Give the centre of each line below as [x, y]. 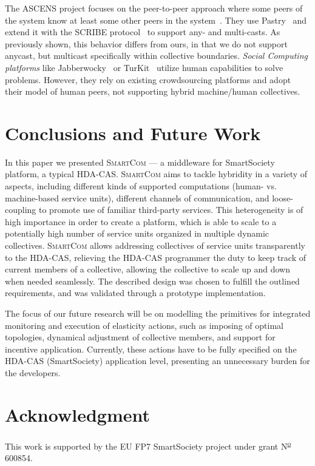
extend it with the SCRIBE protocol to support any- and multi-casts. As [143, 32]
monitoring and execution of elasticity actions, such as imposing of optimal [144, 325]
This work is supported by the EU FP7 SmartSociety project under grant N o [148, 445]
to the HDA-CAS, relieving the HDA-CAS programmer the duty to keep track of [156, 257]
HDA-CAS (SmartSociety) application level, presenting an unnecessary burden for [157, 361]
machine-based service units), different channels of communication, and [137, 198]
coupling [21, 210]
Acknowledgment [77, 414]
